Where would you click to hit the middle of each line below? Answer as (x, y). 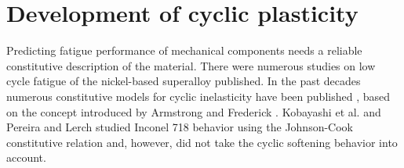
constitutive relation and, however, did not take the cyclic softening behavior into (202, 142)
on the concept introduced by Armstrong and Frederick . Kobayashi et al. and (194, 111)
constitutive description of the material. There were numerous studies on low (191, 65)
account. (26, 157)
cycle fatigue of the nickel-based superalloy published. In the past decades (184, 81)
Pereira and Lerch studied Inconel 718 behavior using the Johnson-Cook (180, 127)
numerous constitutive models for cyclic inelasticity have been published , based (198, 96)
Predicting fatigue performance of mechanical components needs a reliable (184, 50)
